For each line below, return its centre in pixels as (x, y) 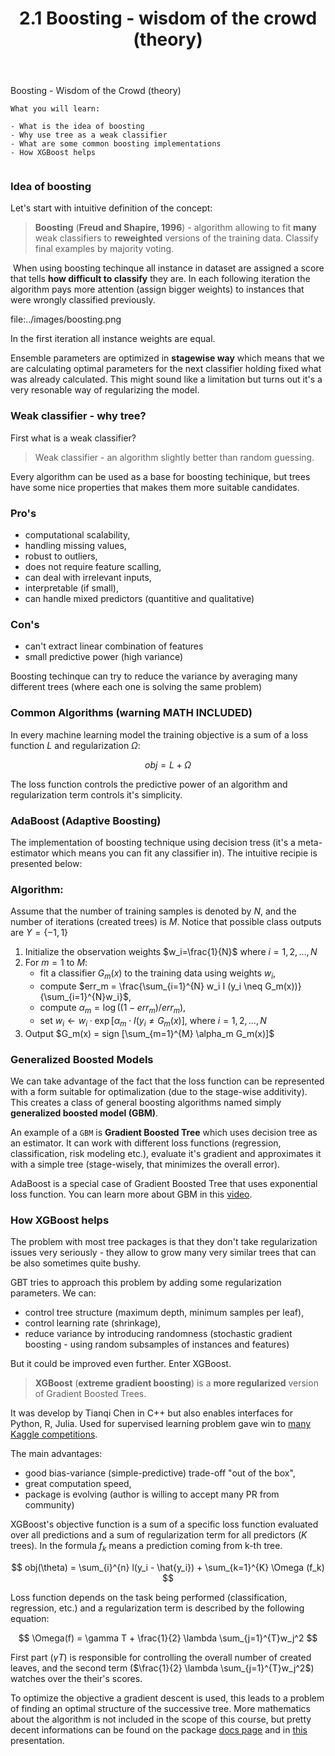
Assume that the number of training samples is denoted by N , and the (153, 911)
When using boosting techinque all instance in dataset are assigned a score (168, 268)
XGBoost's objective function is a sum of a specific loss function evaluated (164, 1524)
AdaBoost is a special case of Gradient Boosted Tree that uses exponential (164, 1183)
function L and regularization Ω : (75, 745)
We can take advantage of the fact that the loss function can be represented (167, 1081)
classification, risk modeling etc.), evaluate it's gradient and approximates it (166, 1153)
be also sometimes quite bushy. (75, 1263)
